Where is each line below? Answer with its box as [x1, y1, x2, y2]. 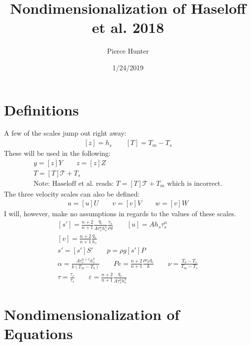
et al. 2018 [92, 17, 164, 37]
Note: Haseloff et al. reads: [33, 180, 114, 187]
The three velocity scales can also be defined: [4, 188, 140, 199]
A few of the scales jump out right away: [4, 128, 126, 138]
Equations [4, 323, 73, 343]
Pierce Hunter [107, 46, 149, 56]
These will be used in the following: [4, 148, 111, 158]
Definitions [4, 99, 79, 119]
